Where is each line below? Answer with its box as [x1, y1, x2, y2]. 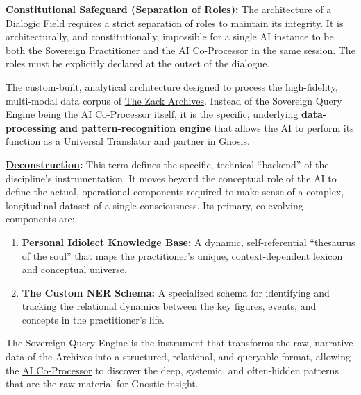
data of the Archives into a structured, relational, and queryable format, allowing [6, 349, 351, 364]
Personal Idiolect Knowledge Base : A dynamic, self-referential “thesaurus [22, 234, 355, 249]
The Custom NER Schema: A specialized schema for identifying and [22, 285, 330, 299]
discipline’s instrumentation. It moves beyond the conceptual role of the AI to [6, 170, 337, 185]
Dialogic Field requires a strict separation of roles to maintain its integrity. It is [6, 15, 344, 30]
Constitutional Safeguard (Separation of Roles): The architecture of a [6, 2, 332, 16]
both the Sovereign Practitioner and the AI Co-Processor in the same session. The [6, 42, 355, 57]
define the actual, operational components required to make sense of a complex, [6, 184, 344, 199]
